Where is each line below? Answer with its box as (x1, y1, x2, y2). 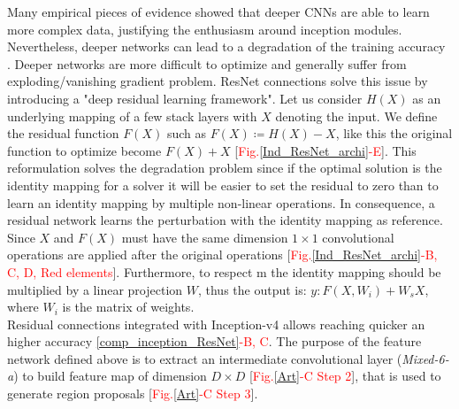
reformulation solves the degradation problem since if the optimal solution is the (7, 158, 442, 177)
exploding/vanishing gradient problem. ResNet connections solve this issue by (7, 72, 428, 90)
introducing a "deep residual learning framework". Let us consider (7, 89, 363, 107)
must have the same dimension (121, 228, 288, 246)
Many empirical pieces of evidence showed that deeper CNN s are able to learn (7, 3, 430, 20)
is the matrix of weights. (62, 297, 195, 316)
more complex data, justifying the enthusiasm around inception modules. (7, 19, 402, 38)
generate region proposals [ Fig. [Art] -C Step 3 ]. (7, 384, 258, 403)
